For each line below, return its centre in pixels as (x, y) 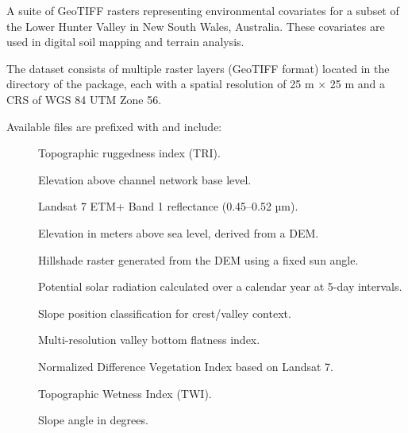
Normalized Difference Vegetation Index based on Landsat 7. (186, 366)
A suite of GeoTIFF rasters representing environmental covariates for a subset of (203, 10)
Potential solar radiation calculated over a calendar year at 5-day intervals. (220, 286)
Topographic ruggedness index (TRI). (129, 153)
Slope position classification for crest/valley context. (165, 313)
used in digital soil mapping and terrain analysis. (125, 42)
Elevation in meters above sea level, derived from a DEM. (179, 232)
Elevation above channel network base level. (145, 179)
